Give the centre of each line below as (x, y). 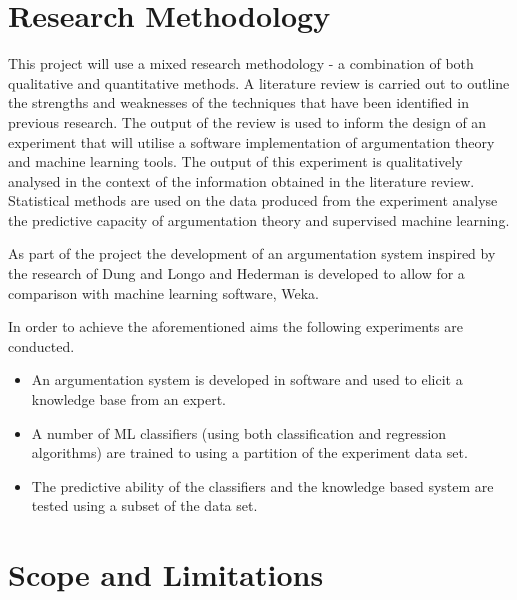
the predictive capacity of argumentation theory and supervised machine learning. (259, 219)
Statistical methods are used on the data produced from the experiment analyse (253, 200)
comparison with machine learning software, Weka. (163, 292)
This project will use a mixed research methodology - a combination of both (241, 63)
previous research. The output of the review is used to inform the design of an (247, 121)
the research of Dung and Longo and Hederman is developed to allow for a (236, 273)
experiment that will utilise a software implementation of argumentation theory (251, 141)
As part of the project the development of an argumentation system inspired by (252, 253)
